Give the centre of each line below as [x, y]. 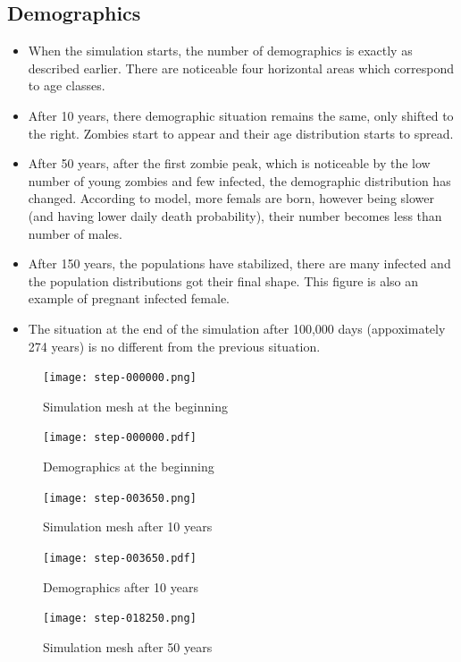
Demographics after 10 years [121, 586]
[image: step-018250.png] [120, 619]
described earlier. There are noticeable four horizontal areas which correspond [241, 68]
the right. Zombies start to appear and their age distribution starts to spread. [241, 133]
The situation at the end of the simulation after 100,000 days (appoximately [237, 328]
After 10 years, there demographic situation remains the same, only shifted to [241, 115]
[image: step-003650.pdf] [120, 558]
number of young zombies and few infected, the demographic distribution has [239, 180]
